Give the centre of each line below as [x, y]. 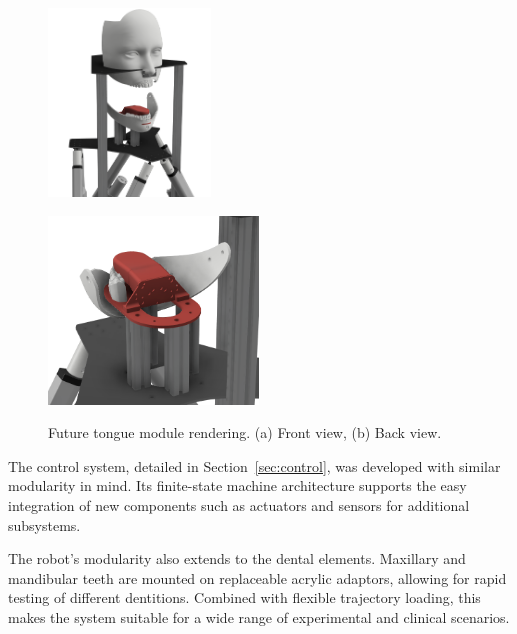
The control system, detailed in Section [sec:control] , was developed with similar [254, 465]
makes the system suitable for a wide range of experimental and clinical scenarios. [259, 616]
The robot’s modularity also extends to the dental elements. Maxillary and [237, 558]
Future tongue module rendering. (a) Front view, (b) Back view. [245, 432]
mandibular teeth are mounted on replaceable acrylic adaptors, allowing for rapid [257, 577]
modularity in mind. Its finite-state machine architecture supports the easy [237, 485]
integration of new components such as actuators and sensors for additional [239, 504]
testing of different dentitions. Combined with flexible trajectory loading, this [244, 597]
